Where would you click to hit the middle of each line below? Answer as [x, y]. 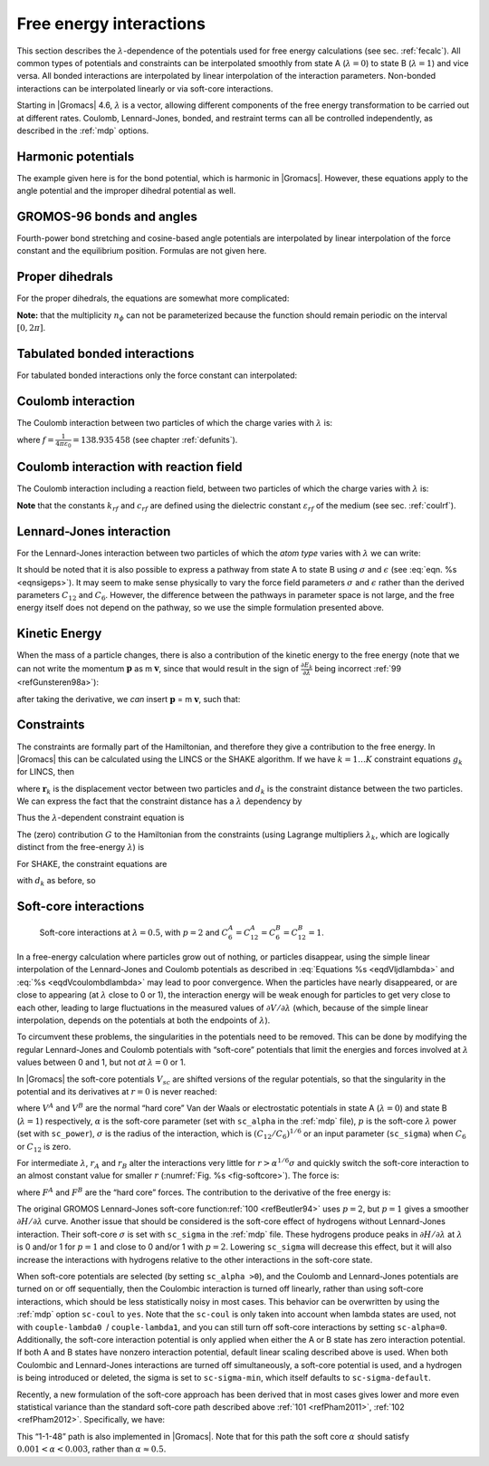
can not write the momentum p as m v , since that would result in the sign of [158, 668]
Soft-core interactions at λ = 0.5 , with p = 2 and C [134, 932]
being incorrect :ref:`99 [358, 668]
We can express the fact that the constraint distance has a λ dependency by [159, 801]
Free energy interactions [111, 24]
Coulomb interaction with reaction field [129, 467]
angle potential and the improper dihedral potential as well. [126, 191]
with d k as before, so [56, 882]
